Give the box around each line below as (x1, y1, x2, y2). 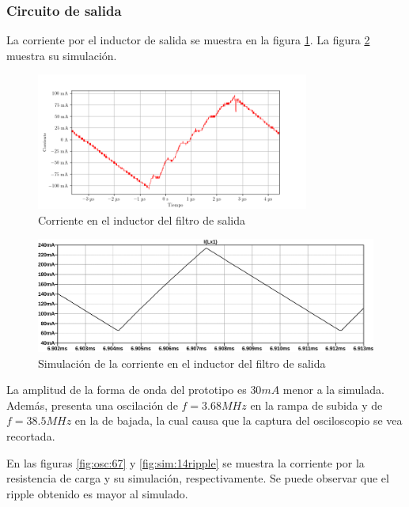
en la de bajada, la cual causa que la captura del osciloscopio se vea (74, 412, 403, 429)
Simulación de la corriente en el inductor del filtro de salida (38, 354, 326, 371)
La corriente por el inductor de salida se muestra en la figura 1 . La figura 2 (6, 32, 370, 48)
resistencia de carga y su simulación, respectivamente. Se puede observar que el (6, 470, 389, 486)
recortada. (6, 428, 55, 444)
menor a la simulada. (282, 381, 384, 398)
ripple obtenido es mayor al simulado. (6, 485, 188, 501)
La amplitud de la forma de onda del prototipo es (6, 381, 247, 398)
